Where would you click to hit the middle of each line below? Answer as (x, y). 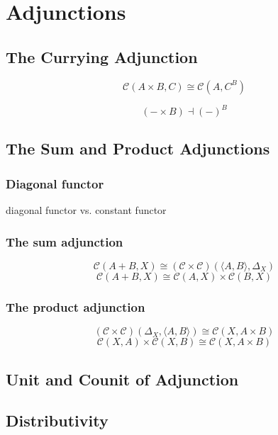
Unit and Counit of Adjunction (122, 379)
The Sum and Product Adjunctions (138, 148)
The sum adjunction (65, 241)
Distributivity (57, 420)
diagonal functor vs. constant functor (86, 210)
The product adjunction (76, 306)
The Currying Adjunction (102, 56)
